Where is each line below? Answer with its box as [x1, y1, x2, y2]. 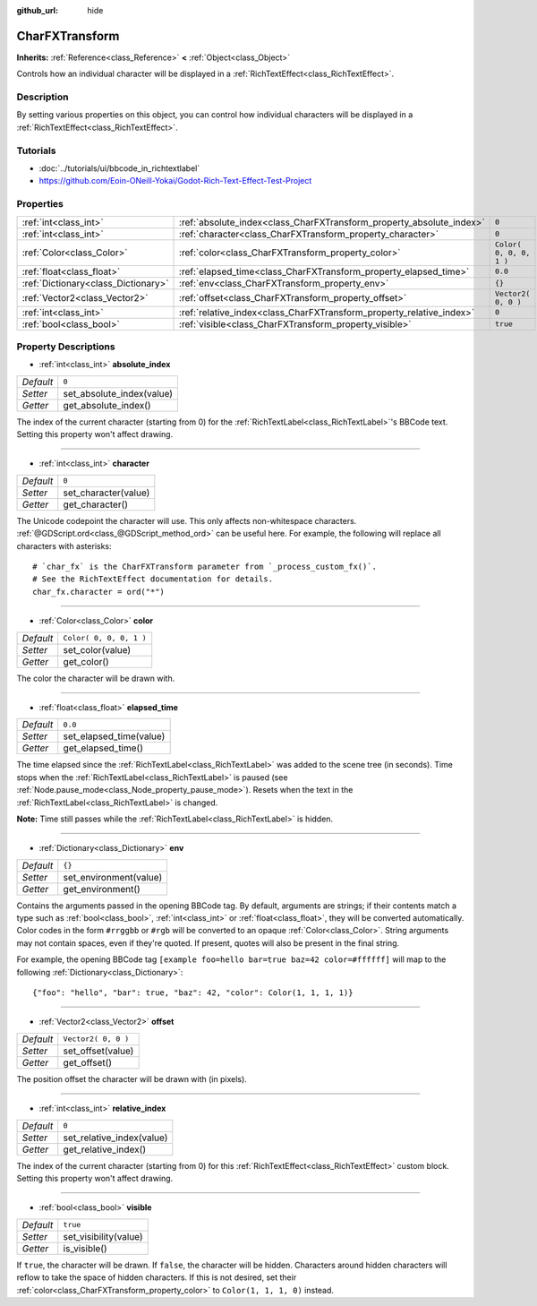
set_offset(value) [63, 1044, 134, 1057]
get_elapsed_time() [63, 742, 143, 754]
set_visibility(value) [63, 1230, 143, 1242]
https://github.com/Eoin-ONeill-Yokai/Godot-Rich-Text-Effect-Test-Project [38, 176, 312, 186]
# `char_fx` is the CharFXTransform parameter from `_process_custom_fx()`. [32, 561, 378, 571]
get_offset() [63, 1056, 112, 1069]
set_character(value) [63, 486, 150, 499]
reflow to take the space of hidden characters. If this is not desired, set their [16, 1272, 297, 1283]
